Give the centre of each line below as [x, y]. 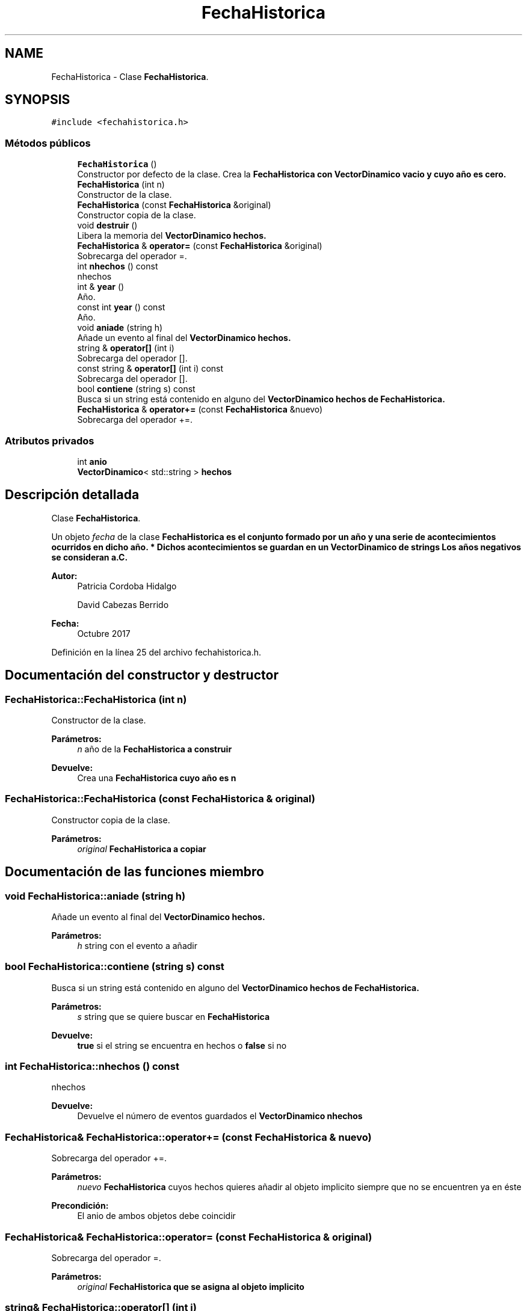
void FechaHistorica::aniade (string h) [95, 896]
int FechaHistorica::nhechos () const [92, 1067]
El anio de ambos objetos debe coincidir [156, 1216]
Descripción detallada [72, 495]
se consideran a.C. [90, 557]
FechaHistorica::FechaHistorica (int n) [96, 699]
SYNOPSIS [38, 100]
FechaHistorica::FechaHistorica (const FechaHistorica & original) [160, 799]
